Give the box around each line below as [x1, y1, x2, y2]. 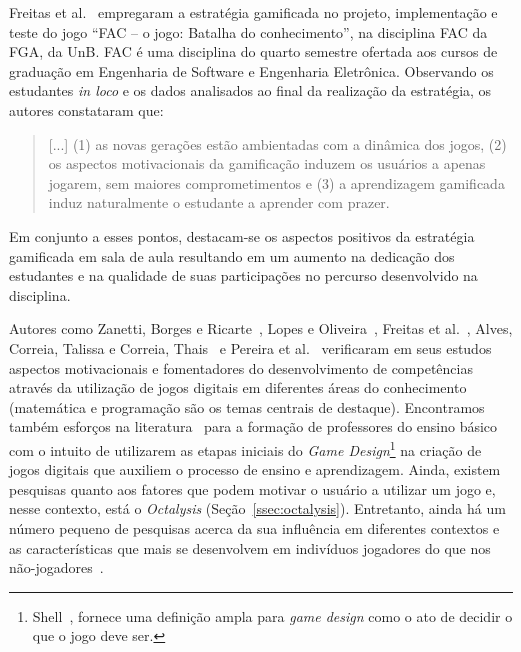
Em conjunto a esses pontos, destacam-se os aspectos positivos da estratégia [9, 225, 475, 246]
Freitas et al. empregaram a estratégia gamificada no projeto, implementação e [9, 2, 498, 22]
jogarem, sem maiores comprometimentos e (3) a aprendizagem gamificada [48, 172, 505, 193]
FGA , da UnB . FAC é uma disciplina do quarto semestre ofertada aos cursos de [9, 41, 498, 62]
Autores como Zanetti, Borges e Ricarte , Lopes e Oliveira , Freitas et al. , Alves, [9, 318, 513, 339]
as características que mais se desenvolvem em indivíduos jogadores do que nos [9, 537, 491, 558]
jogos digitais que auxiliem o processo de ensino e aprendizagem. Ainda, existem [9, 459, 501, 480]
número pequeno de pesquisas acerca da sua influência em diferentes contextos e [9, 517, 500, 538]
